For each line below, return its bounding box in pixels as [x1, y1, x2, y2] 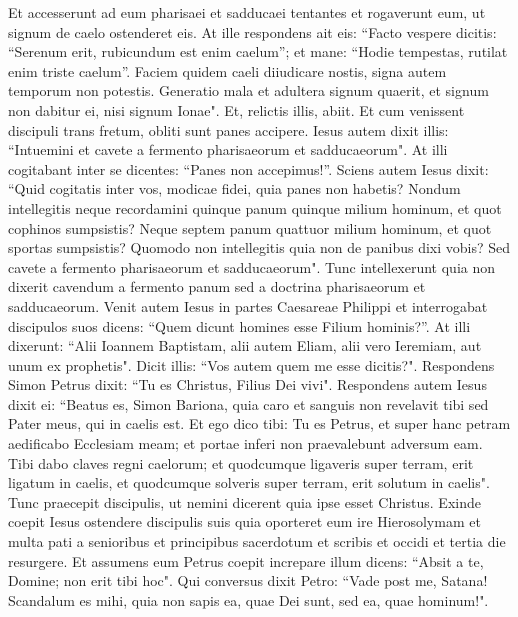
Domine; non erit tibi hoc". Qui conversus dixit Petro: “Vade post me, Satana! [8, 570, 488, 591]
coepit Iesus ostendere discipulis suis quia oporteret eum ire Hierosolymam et [8, 511, 481, 532]
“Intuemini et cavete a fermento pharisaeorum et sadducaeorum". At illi [8, 139, 448, 160]
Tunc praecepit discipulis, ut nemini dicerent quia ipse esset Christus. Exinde [8, 491, 481, 512]
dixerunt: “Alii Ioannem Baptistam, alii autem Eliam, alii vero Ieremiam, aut [8, 335, 482, 356]
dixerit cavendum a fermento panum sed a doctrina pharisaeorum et [8, 276, 426, 297]
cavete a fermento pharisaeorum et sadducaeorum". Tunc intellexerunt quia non [8, 256, 496, 277]
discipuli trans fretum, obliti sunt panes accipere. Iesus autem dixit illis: [8, 119, 449, 140]
